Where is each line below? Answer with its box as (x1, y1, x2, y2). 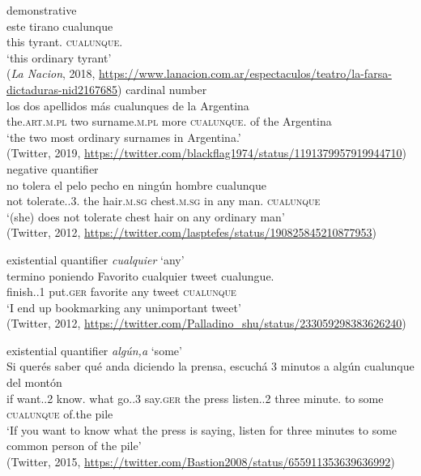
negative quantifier (6, 160, 99, 177)
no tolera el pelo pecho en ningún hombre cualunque (6, 176, 266, 193)
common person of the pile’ (6, 437, 142, 454)
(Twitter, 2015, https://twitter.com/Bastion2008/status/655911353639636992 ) (6, 453, 395, 470)
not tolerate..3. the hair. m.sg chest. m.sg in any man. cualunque (6, 192, 321, 209)
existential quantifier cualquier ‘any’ (6, 251, 185, 268)
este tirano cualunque (6, 17, 113, 34)
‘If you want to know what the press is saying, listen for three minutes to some (6, 421, 398, 438)
